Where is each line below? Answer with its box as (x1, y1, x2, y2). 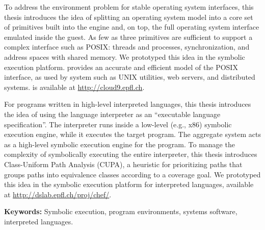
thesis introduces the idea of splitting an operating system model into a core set (4, 11, 253, 22)
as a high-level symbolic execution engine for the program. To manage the (4, 139, 235, 149)
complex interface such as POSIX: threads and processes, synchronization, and (4, 41, 250, 52)
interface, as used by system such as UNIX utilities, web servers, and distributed (4, 72, 255, 82)
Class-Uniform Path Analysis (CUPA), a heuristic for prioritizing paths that (4, 158, 243, 169)
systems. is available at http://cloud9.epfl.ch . (4, 81, 145, 92)
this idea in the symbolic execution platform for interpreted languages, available (4, 179, 254, 190)
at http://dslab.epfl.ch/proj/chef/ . (4, 189, 112, 199)
